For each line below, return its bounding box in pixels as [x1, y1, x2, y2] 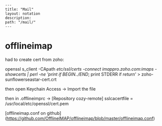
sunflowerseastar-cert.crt [5, 76, 57, 82]
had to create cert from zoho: [5, 56, 64, 62]
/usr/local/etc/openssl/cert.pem [5, 101, 69, 106]
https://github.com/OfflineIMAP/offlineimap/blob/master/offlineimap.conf [6, 115, 154, 121]
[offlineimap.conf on [5, 110, 46, 116]
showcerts [5, 71, 26, 77]
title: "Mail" [5, 7, 34, 12]
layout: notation [5, 11, 40, 16]
